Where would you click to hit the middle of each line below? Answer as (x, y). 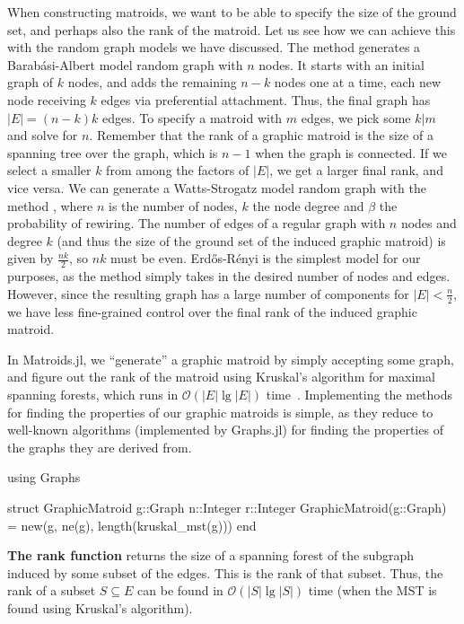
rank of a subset (52, 590)
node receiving (47, 99)
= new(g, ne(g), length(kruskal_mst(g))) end (132, 525)
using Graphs (44, 477)
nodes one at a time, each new (357, 82)
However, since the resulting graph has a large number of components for (208, 293)
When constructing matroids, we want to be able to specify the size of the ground (232, 12)
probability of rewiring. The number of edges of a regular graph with (197, 223)
